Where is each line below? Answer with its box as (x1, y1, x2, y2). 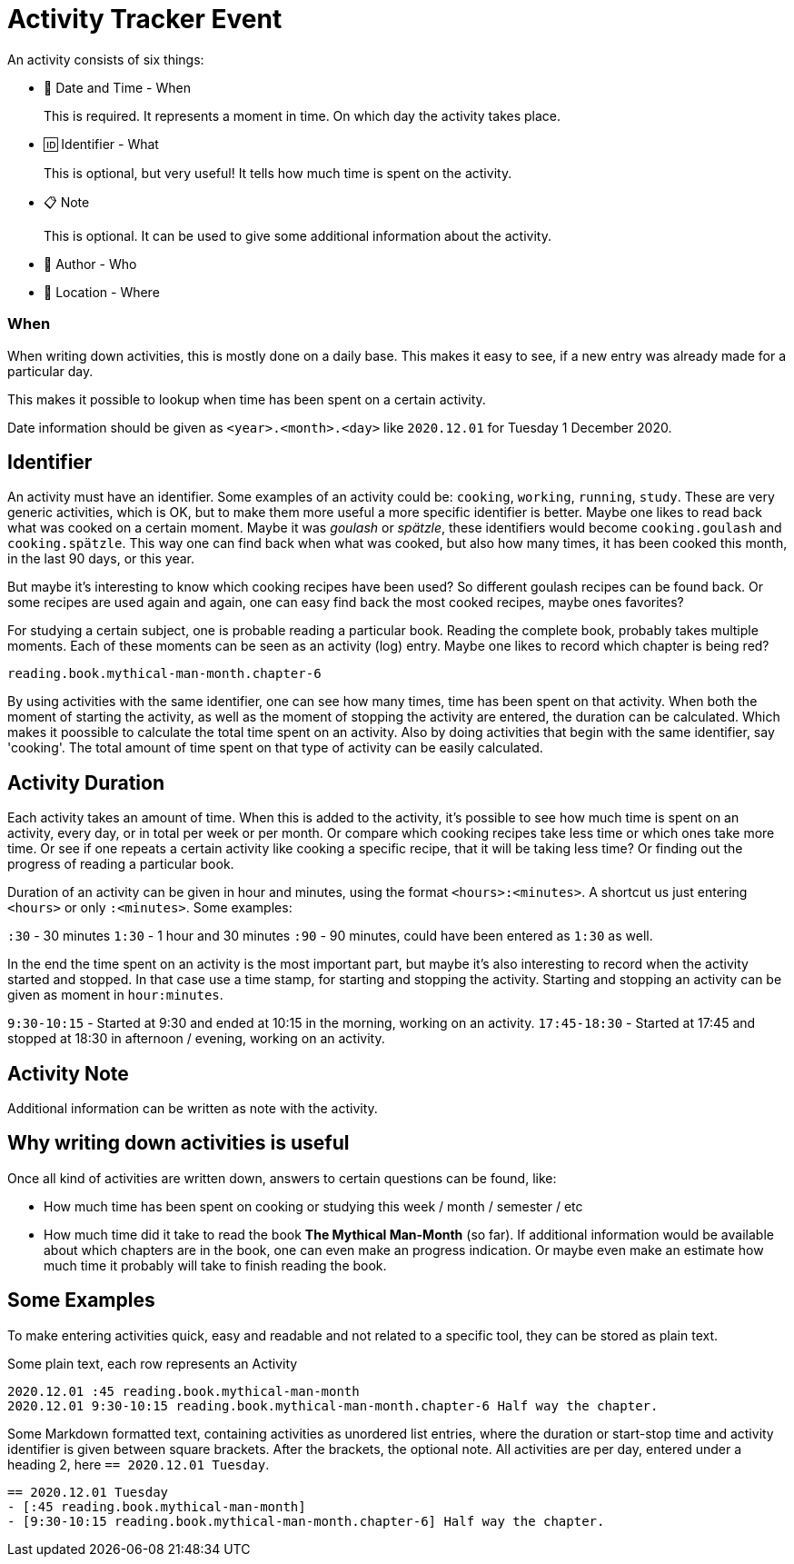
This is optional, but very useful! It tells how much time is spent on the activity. (44, 164, 512, 181)
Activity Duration (7, 771, 165, 794)
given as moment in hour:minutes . (7, 987, 223, 1003)
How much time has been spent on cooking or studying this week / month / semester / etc (44, 1198, 583, 1214)
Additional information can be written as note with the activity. (7, 1101, 378, 1117)
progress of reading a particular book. (7, 856, 234, 872)
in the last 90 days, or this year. (7, 551, 194, 567)
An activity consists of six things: (7, 51, 204, 67)
